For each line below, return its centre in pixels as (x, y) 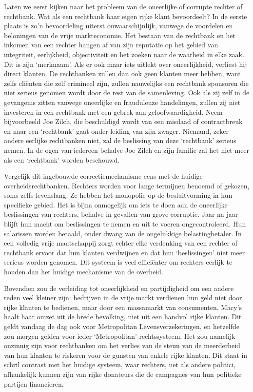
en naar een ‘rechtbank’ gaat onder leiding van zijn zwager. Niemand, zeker (117, 131)
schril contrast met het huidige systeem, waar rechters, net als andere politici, (120, 364)
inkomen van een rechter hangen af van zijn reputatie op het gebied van (111, 45)
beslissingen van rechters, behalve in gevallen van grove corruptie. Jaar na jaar (121, 214)
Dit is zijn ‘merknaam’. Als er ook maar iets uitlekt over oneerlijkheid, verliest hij (126, 64)
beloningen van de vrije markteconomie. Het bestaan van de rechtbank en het (120, 35)
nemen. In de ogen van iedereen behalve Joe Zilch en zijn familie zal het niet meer (127, 150)
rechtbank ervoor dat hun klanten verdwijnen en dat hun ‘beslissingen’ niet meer (125, 252)
